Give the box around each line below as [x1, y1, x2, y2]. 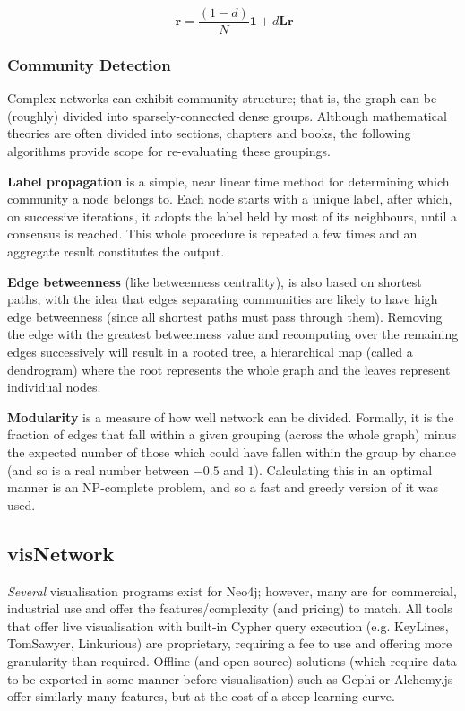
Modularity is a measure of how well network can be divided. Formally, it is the [7, 407, 454, 426]
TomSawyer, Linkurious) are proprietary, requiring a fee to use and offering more [7, 634, 452, 653]
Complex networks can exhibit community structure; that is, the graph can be [7, 89, 437, 108]
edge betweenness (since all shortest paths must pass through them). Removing [7, 307, 443, 325]
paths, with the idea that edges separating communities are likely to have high [7, 290, 438, 308]
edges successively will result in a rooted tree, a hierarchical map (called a [7, 342, 413, 360]
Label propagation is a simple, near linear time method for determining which [7, 171, 450, 190]
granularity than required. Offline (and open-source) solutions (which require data [7, 651, 457, 670]
